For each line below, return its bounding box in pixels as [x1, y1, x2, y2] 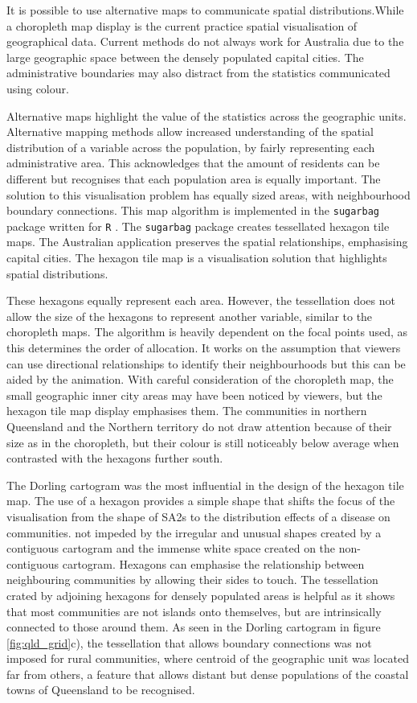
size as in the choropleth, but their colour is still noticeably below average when [6, 434, 399, 450]
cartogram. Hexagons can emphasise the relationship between [62, 555, 365, 572]
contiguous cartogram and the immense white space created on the [6, 540, 336, 557]
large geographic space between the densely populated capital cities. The [6, 48, 364, 65]
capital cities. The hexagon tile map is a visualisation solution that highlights [6, 249, 387, 266]
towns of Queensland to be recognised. [6, 681, 195, 698]
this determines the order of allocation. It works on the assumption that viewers [6, 339, 401, 356]
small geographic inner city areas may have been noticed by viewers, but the [6, 386, 382, 403]
